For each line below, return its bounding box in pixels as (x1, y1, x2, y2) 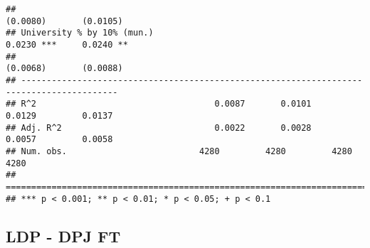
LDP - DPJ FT (6, 225, 121, 247)
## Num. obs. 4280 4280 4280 (6, 146, 352, 156)
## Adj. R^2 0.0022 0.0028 (6, 122, 312, 133)
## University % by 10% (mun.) (6, 28, 154, 38)
